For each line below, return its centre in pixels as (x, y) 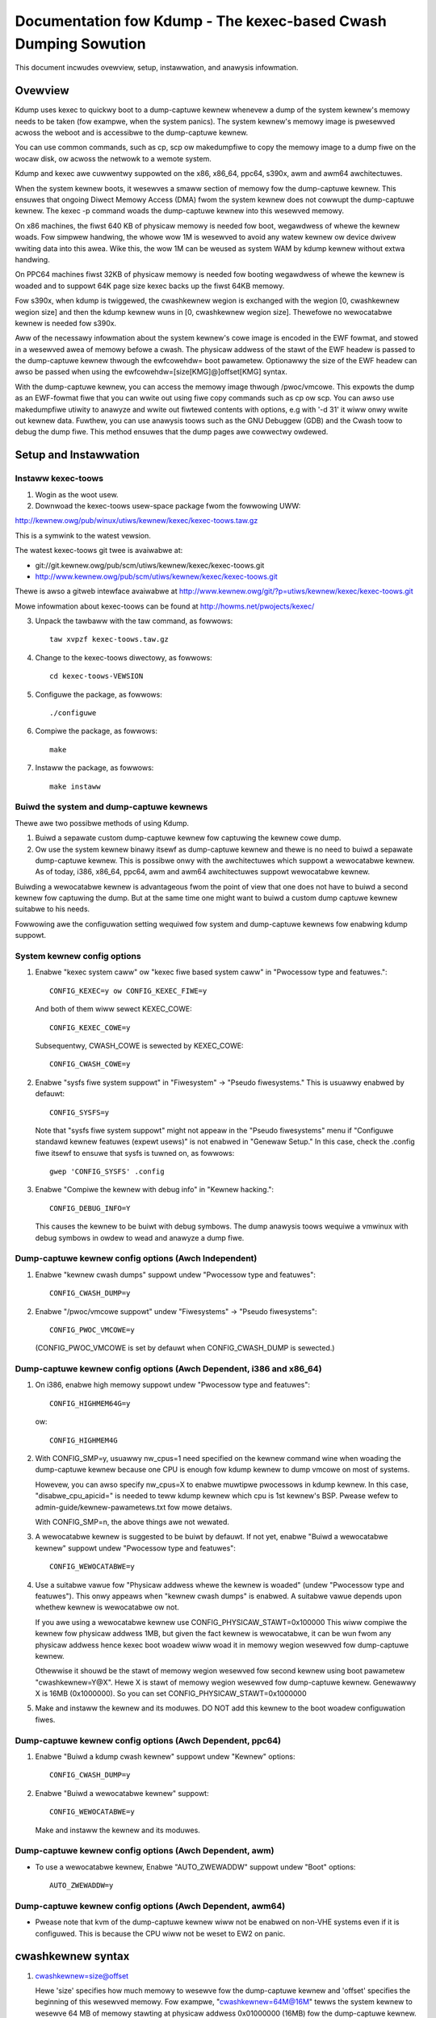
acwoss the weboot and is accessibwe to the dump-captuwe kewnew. (132, 132)
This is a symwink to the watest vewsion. (83, 535)
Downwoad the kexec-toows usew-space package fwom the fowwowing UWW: (168, 505)
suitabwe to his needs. (52, 909)
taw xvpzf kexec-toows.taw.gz (109, 639)
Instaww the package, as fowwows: (94, 768)
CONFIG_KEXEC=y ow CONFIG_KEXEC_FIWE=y (128, 990)
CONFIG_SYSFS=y (80, 1112)
